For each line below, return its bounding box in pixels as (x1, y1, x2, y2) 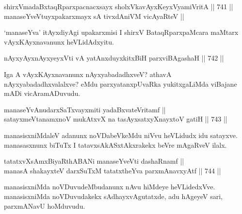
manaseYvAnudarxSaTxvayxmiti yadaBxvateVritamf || (4, 104, 166, 114)
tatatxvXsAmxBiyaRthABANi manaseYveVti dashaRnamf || (4, 156, 184, 166)
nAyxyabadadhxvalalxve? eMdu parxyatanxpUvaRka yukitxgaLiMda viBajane (4, 78, 237, 89)
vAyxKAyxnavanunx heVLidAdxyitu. (4, 36, 114, 46)
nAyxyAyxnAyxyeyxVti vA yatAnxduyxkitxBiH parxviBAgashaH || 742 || (4, 53, 224, 63)
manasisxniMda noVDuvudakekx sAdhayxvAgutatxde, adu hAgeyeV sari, (4, 191, 223, 201)
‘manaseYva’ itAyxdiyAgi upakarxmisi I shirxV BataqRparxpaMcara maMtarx (4, 27, 239, 37)
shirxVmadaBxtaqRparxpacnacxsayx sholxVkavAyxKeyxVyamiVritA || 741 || (4, 1, 233, 11)
